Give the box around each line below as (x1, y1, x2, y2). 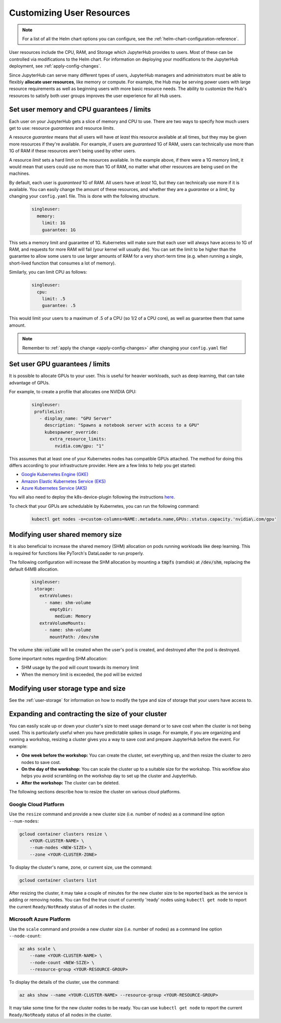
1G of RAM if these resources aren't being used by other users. (9, 148, 137, 154)
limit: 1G (42, 220, 66, 226)
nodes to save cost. (21, 759, 61, 765)
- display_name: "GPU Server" (39, 415, 112, 421)
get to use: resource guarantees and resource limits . (9, 125, 115, 131)
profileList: (34, 409, 66, 414)
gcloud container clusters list (19, 877, 97, 883)
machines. (9, 170, 30, 176)
